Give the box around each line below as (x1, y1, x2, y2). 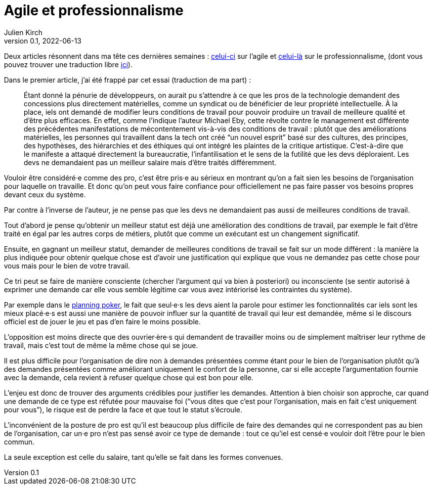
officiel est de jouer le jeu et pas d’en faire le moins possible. (4, 317, 201, 326)
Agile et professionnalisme (4, 2, 184, 19)
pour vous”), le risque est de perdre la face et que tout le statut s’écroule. (4, 405, 242, 414)
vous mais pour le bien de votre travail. (4, 261, 130, 270)
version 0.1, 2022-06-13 (4, 36, 82, 45)
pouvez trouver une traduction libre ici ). (4, 60, 132, 69)
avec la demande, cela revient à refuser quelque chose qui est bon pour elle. (4, 373, 254, 382)
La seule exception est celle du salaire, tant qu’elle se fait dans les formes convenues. (4, 452, 283, 461)
